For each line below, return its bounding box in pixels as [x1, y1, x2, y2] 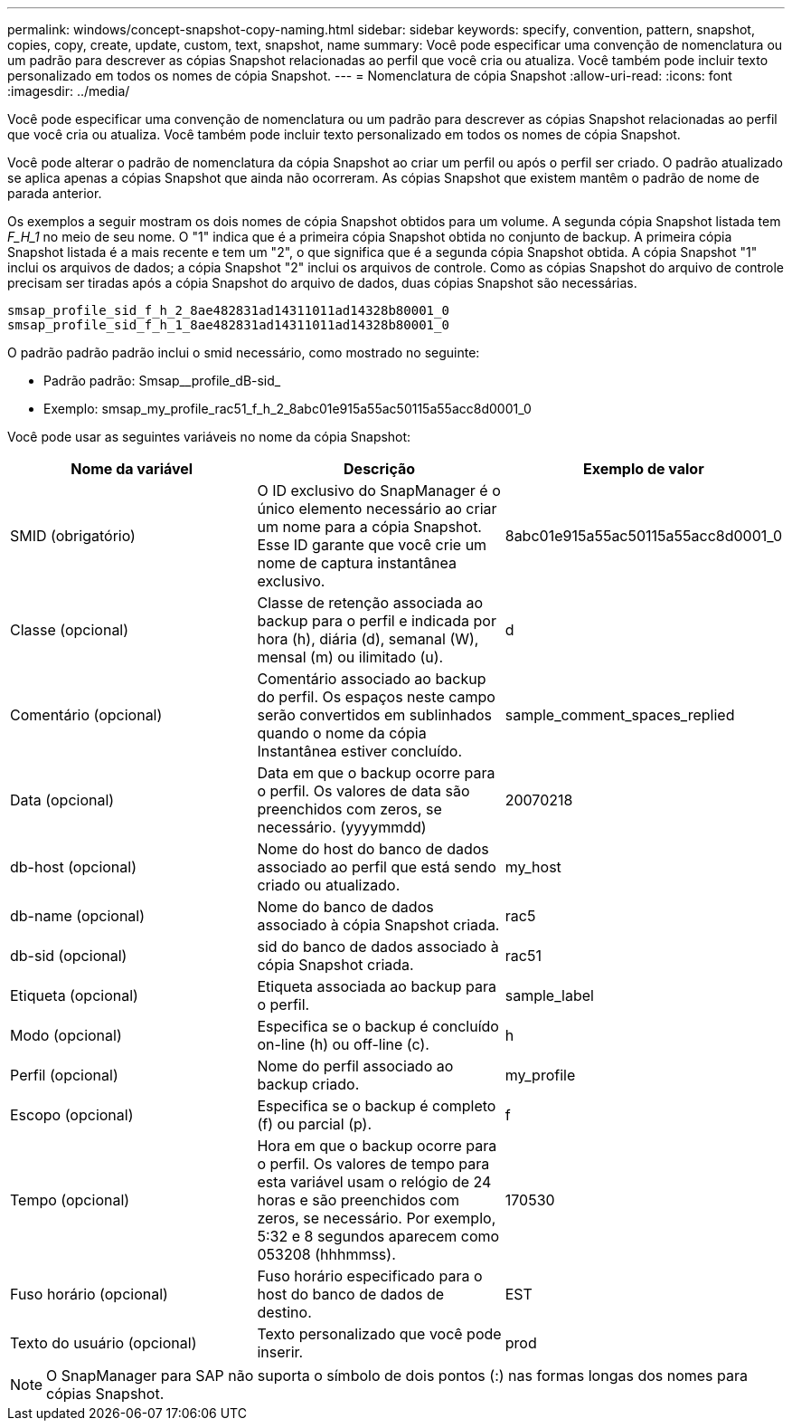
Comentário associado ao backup [257, 670, 486, 688]
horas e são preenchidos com [257, 1191, 460, 1209]
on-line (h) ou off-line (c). [257, 1035, 429, 1053]
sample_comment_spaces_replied [504, 706, 735, 724]
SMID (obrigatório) [10, 527, 136, 545]
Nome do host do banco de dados [257, 840, 489, 858]
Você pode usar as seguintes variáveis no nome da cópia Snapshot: [7, 429, 411, 444]
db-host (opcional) [10, 858, 137, 876]
